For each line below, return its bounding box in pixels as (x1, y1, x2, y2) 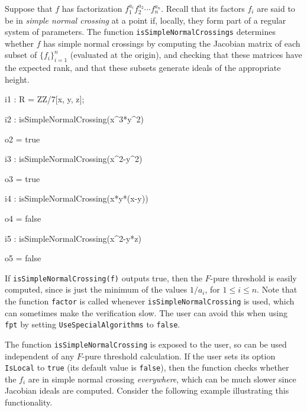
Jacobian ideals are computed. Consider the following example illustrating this (5, 384, 289, 397)
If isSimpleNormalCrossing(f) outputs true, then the (5, 271, 202, 284)
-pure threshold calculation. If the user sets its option (82, 349, 276, 362)
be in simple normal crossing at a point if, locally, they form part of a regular (5, 14, 286, 26)
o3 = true (5, 172, 40, 184)
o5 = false (5, 252, 41, 264)
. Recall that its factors (161, 2, 245, 14)
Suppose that (5, 2, 53, 14)
